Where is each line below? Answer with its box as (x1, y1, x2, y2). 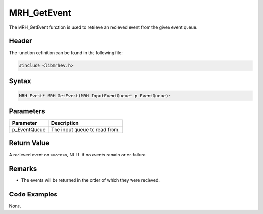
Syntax (9, 77, 31, 85)
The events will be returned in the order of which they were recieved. (21, 177, 160, 183)
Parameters (9, 107, 45, 116)
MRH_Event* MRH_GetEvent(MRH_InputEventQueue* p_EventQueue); (19, 93, 171, 98)
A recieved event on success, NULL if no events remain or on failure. (9, 152, 147, 158)
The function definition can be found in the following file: (9, 50, 123, 56)
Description (51, 119, 79, 126)
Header (9, 37, 32, 45)
